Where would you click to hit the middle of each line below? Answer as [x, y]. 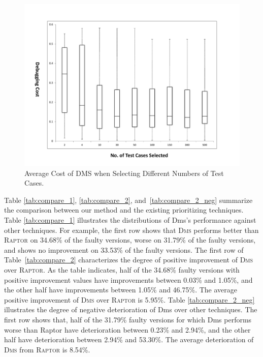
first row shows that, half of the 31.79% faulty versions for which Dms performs [128, 319]
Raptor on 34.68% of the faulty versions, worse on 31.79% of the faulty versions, [130, 240]
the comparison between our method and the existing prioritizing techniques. [124, 210]
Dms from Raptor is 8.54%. [47, 349]
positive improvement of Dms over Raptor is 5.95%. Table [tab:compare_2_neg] [129, 299]
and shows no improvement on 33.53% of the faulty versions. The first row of [124, 249]
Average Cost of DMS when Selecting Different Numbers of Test [124, 173]
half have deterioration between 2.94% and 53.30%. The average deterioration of [129, 339]
